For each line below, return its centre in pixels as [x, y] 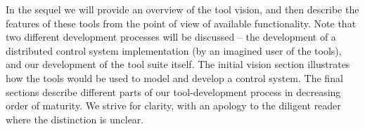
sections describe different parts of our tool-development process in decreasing [173, 91]
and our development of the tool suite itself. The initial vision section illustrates [178, 64]
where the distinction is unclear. [75, 119]
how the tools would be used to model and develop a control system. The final [174, 77]
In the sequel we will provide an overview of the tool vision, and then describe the [182, 9]
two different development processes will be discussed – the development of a [171, 37]
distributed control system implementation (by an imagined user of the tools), [174, 50]
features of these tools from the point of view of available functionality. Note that [181, 23]
